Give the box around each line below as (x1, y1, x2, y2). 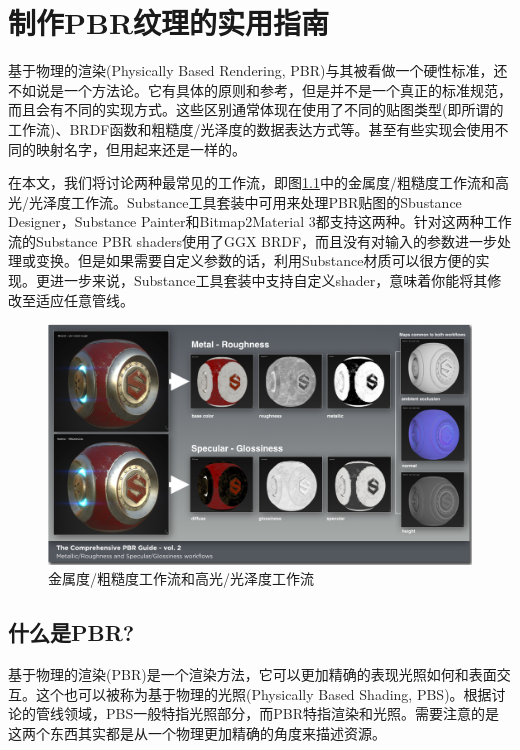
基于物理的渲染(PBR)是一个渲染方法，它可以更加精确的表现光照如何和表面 (8, 664, 497, 685)
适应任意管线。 (35, 289, 134, 310)
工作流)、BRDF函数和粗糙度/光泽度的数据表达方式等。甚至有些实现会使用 (8, 118, 495, 139)
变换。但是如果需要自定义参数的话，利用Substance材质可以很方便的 (35, 250, 476, 271)
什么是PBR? (8, 617, 135, 648)
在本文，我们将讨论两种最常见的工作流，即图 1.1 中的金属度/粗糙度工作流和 (8, 172, 495, 193)
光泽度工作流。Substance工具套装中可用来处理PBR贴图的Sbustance (28, 191, 462, 212)
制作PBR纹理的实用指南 (8, 2, 330, 43)
